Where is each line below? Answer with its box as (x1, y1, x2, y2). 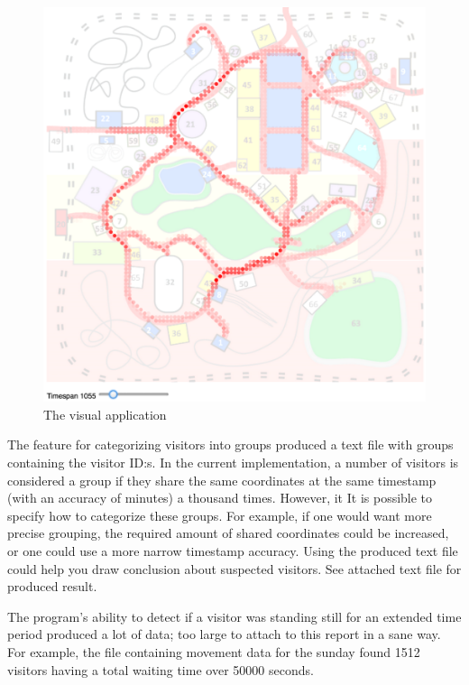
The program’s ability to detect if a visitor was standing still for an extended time (7, 606, 462, 625)
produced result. (7, 577, 97, 596)
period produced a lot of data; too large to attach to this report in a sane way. (7, 625, 441, 643)
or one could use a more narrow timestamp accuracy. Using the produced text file (7, 541, 458, 560)
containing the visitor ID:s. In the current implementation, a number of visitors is (7, 453, 459, 472)
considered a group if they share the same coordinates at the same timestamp (7, 470, 437, 489)
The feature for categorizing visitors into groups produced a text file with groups (7, 435, 454, 454)
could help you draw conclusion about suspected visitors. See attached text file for (7, 559, 462, 578)
